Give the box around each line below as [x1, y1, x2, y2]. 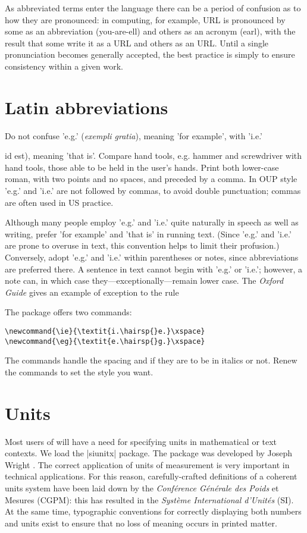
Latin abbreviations [5, 95, 168, 119]
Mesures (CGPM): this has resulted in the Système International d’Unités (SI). [5, 493, 294, 506]
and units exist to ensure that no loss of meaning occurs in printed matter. [5, 516, 277, 529]
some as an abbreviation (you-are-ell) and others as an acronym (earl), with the [5, 25, 296, 37]
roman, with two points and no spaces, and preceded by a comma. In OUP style [5, 173, 297, 185]
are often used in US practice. [5, 196, 114, 208]
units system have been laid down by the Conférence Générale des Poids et [5, 482, 279, 494]
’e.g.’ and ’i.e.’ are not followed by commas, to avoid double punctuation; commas [5, 184, 301, 197]
